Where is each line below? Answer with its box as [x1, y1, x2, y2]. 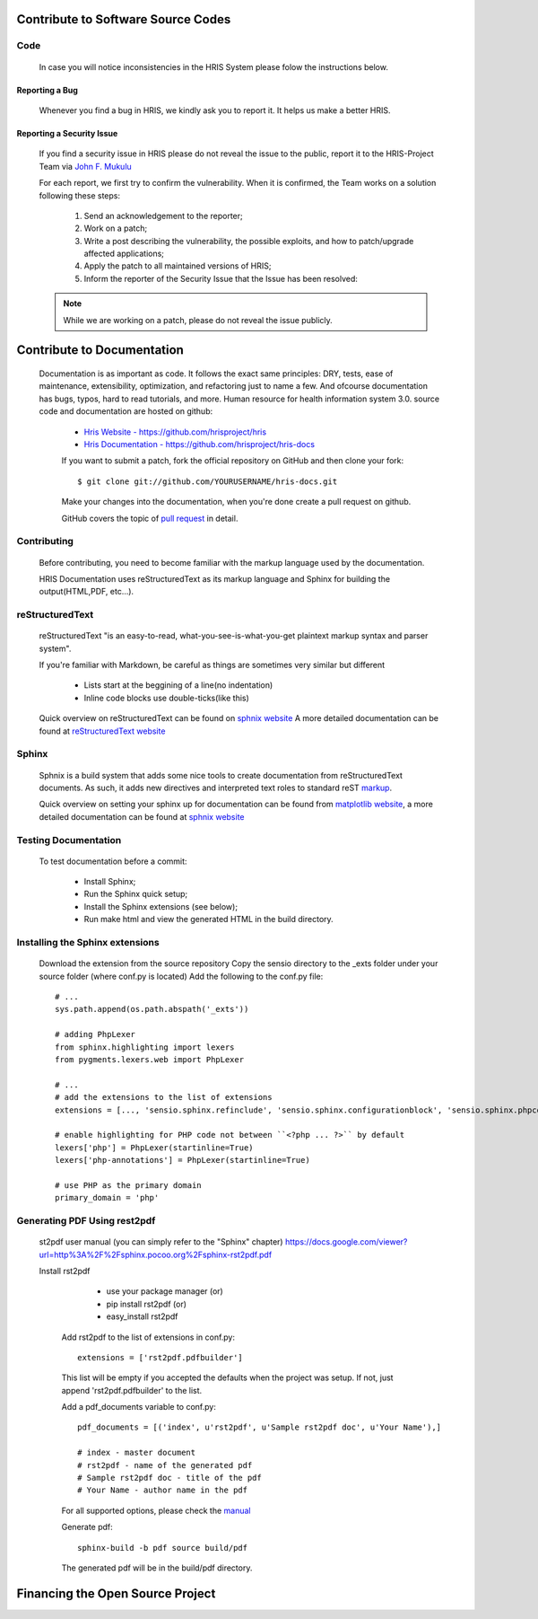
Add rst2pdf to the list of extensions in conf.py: [61, 1332, 236, 1342]
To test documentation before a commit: [39, 856, 187, 867]
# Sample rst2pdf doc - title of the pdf [77, 1473, 262, 1483]
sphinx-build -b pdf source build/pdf [77, 1543, 248, 1553]
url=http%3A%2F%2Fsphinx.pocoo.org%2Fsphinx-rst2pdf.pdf [39, 1249, 273, 1260]
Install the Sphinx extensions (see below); [83, 901, 238, 911]
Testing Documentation [16, 833, 122, 846]
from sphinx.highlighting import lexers [55, 1042, 235, 1052]
